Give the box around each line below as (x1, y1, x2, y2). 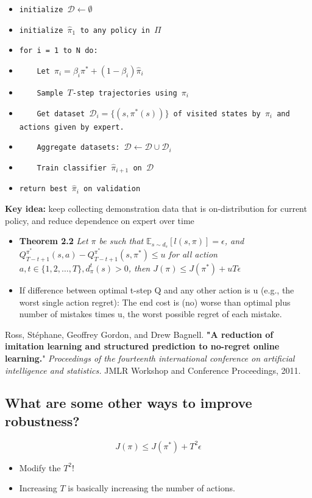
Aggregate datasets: (37, 143, 120, 152)
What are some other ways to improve (5, 393, 252, 412)
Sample (37, 88, 63, 97)
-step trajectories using (72, 88, 177, 97)
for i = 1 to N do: (19, 46, 98, 55)
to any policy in (80, 26, 150, 35)
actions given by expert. (19, 122, 124, 132)
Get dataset (37, 109, 85, 118)
